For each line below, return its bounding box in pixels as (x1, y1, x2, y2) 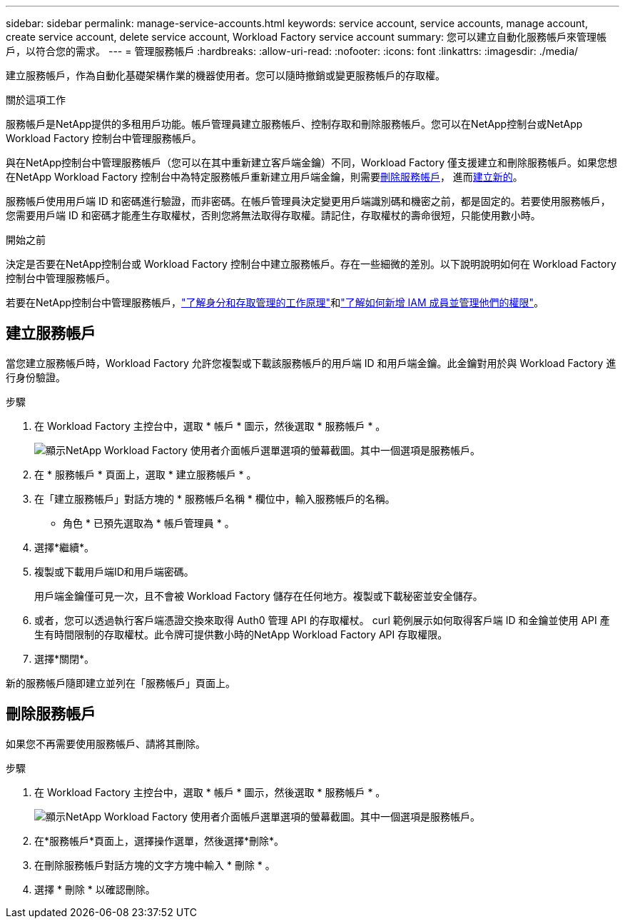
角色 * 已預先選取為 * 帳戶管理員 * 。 (63, 516, 235, 529)
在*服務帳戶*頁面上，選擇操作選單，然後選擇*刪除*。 (34, 834, 285, 847)
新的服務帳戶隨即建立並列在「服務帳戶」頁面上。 (6, 676, 235, 689)
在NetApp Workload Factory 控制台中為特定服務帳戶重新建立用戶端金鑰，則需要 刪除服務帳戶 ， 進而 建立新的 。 (6, 171, 523, 183)
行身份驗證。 (6, 371, 66, 383)
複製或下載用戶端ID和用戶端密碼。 (34, 565, 194, 578)
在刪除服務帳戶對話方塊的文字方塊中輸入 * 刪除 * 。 (34, 858, 275, 871)
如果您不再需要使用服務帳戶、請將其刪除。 (6, 737, 205, 750)
